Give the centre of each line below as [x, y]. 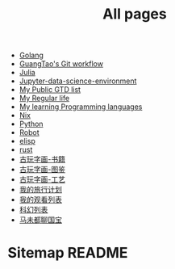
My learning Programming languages [81, 107]
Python [31, 124]
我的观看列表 [40, 200]
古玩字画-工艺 [42, 179]
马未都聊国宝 [40, 220]
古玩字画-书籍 [42, 159]
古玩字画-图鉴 [42, 170]
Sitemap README [68, 253]
